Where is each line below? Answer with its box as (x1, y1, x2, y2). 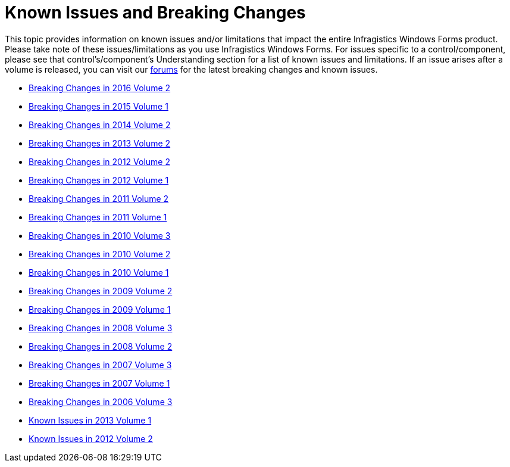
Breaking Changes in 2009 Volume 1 (29, 304, 171, 315)
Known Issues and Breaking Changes (5, 2, 306, 23)
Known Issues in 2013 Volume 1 (29, 415, 152, 425)
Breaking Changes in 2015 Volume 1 (29, 101, 168, 111)
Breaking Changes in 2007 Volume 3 (29, 359, 172, 370)
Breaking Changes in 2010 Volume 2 (29, 248, 171, 259)
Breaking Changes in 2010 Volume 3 (29, 230, 171, 241)
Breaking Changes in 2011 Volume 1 (29, 211, 167, 222)
